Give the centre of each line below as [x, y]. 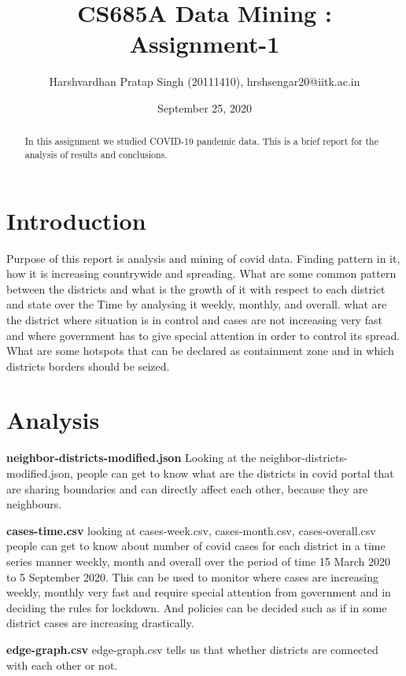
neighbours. [34, 504]
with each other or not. [62, 665]
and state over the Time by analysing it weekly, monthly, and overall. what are [197, 304]
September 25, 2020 [205, 107]
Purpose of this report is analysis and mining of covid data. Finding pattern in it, [203, 258]
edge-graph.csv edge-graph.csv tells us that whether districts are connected [192, 649]
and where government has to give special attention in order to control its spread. [203, 335]
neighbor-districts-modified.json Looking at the [131, 458]
